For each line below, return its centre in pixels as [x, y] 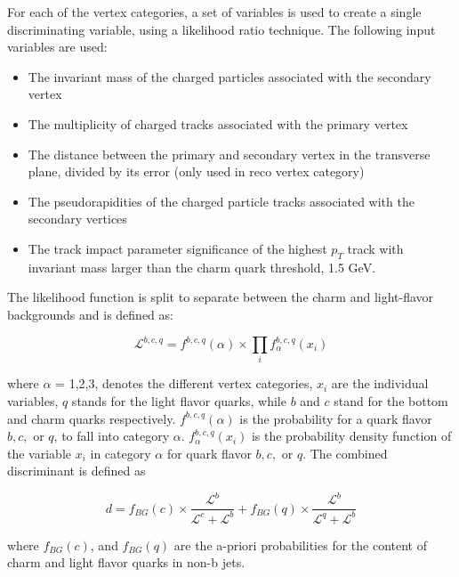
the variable [39, 453]
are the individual [380, 383]
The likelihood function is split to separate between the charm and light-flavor [221, 297]
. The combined [345, 453]
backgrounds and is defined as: [90, 314]
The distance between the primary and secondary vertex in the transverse [229, 154]
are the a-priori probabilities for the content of [300, 544]
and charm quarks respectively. [92, 418]
